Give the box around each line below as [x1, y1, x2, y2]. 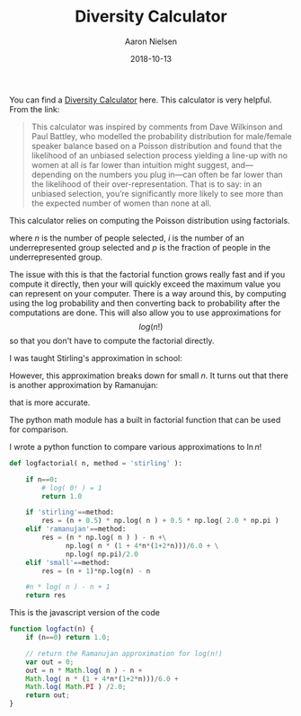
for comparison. [9, 424, 69, 435]
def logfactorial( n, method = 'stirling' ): [9, 458, 182, 468]
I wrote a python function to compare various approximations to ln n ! [9, 441, 262, 452]
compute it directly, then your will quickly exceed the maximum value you [9, 278, 281, 289]
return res [25, 591, 66, 600]
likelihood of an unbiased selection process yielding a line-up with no [31, 150, 288, 161]
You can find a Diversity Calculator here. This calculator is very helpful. [9, 94, 272, 105]
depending [31, 169, 72, 180]
